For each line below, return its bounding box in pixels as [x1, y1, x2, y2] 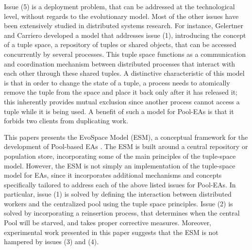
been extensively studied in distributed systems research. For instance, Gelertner [4, 20, 244, 31]
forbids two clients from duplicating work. [4, 116, 128, 126]
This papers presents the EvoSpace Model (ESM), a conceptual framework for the [4, 132, 248, 142]
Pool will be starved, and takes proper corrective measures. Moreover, [4, 217, 212, 228]
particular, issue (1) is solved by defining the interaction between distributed [4, 189, 232, 199]
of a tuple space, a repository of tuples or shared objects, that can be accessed [4, 39, 236, 50]
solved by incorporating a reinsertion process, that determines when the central [4, 208, 240, 218]
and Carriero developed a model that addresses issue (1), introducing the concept [4, 30, 246, 40]
